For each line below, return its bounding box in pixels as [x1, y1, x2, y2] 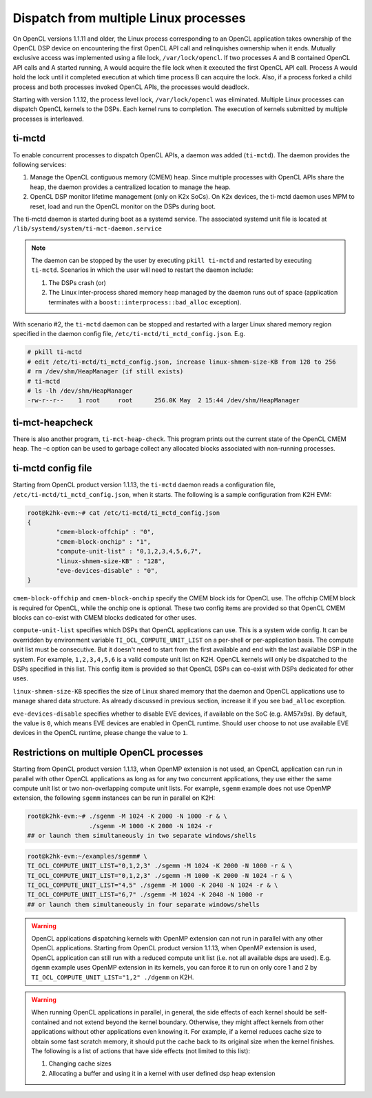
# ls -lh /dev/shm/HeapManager [27, 386, 134, 395]
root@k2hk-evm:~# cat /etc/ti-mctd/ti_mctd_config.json [27, 509, 220, 517]
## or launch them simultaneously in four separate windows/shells [27, 901, 260, 908]
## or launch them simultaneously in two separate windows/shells [27, 832, 256, 840]
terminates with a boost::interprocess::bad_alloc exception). [48, 297, 242, 306]
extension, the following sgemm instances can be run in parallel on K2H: [12, 794, 216, 802]
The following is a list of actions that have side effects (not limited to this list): [31, 1047, 251, 1055]
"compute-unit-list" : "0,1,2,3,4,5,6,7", [56, 547, 203, 556]
